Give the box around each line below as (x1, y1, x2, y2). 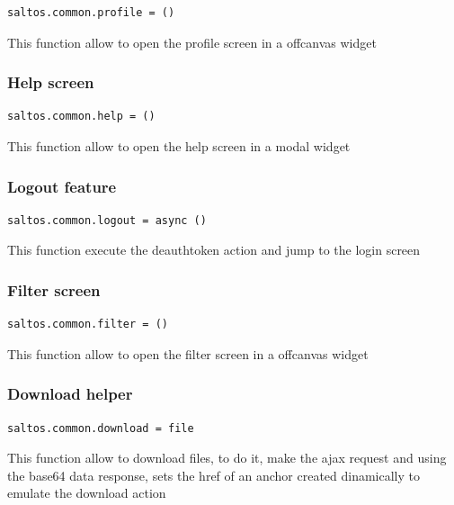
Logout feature (7, 175, 117, 197)
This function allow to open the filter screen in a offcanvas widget (7, 344, 369, 363)
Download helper (7, 383, 133, 405)
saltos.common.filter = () (7, 318, 168, 331)
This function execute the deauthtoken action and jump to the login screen (7, 240, 421, 259)
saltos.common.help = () (7, 110, 156, 123)
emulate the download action (7, 483, 166, 502)
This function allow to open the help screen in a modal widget (7, 137, 351, 155)
